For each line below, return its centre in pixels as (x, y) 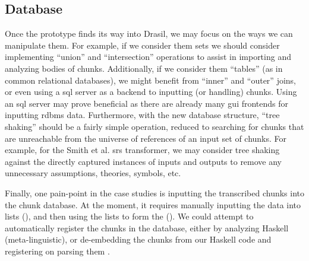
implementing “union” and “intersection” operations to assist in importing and (148, 57)
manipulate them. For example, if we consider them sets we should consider (142, 45)
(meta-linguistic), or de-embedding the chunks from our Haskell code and (138, 239)
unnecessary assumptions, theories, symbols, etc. (93, 173)
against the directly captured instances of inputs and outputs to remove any (144, 161)
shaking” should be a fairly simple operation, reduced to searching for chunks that (154, 126)
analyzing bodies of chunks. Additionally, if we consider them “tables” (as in (144, 68)
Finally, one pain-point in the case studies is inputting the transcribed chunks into (155, 192)
